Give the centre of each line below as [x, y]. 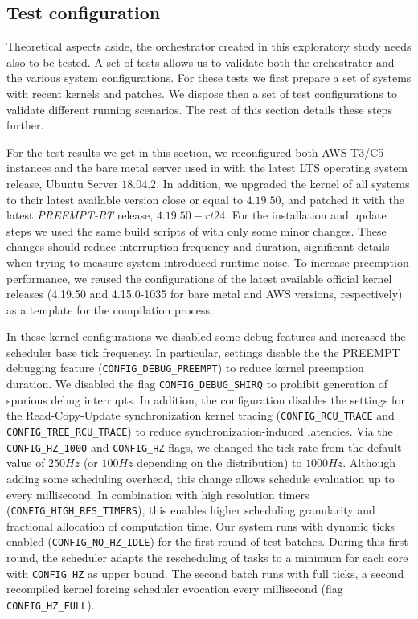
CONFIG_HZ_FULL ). [51, 604]
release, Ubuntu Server [62, 183]
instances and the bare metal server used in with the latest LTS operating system [207, 168]
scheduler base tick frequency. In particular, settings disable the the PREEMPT [203, 352]
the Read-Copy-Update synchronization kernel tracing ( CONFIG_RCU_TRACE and [201, 415]
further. [25, 125]
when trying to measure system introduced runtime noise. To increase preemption [208, 262]
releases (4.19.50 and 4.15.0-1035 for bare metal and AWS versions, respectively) [205, 294]
